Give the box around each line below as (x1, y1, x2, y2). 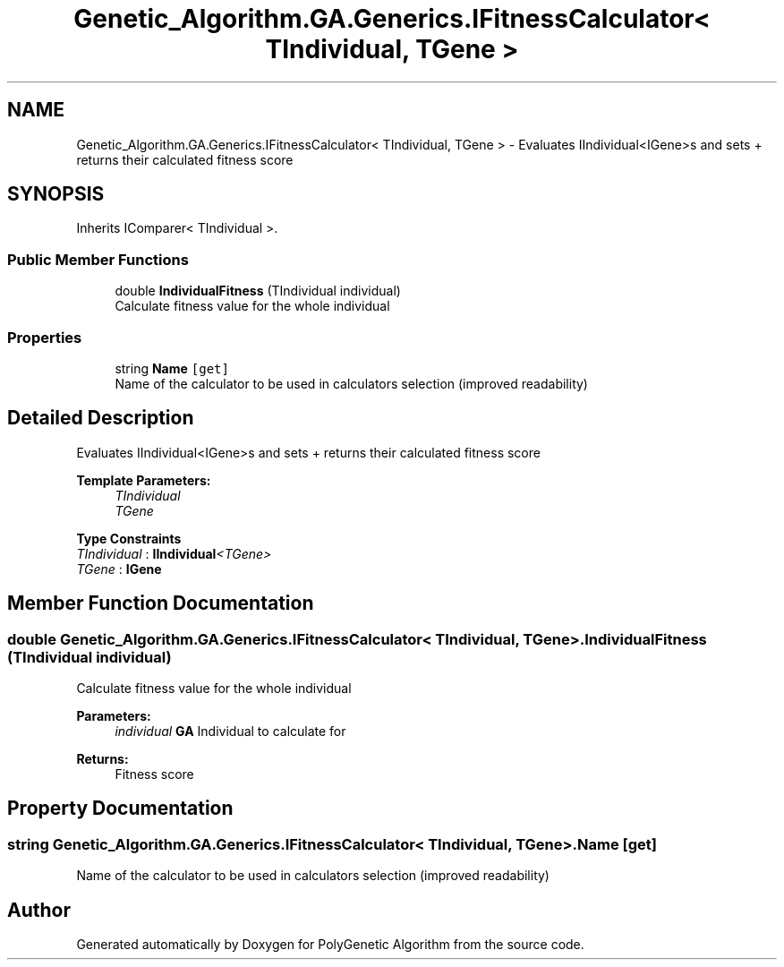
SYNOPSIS (7, 183, 105, 206)
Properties (7, 328, 82, 347)
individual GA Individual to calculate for (115, 723, 346, 739)
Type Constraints (76, 530, 182, 546)
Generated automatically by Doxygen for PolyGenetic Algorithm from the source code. (76, 937, 584, 953)
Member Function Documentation (7, 592, 314, 615)
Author (7, 898, 71, 921)
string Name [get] (115, 360, 229, 376)
